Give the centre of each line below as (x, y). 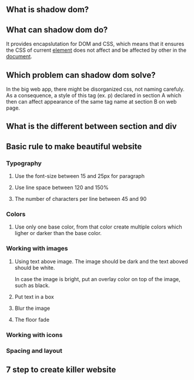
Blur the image (32, 308)
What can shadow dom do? (57, 30)
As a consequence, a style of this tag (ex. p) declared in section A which (94, 95)
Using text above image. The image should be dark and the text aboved (101, 261)
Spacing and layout (34, 351)
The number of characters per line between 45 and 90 (81, 199)
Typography (24, 163)
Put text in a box (34, 296)
